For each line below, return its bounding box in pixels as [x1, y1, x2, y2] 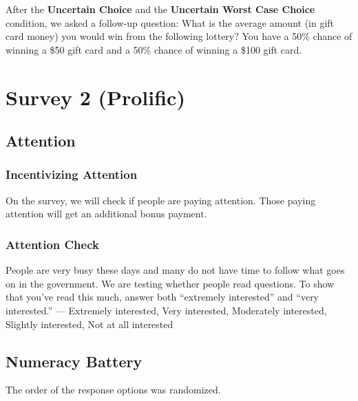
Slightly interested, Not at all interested [6, 316, 173, 331]
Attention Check [6, 235, 99, 252]
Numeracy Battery [6, 350, 143, 371]
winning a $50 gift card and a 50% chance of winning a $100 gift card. [6, 42, 302, 56]
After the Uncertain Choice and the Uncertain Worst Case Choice [6, 2, 315, 16]
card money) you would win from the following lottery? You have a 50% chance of [6, 29, 352, 43]
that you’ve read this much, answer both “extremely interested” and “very [6, 290, 319, 304]
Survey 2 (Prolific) [6, 83, 185, 111]
